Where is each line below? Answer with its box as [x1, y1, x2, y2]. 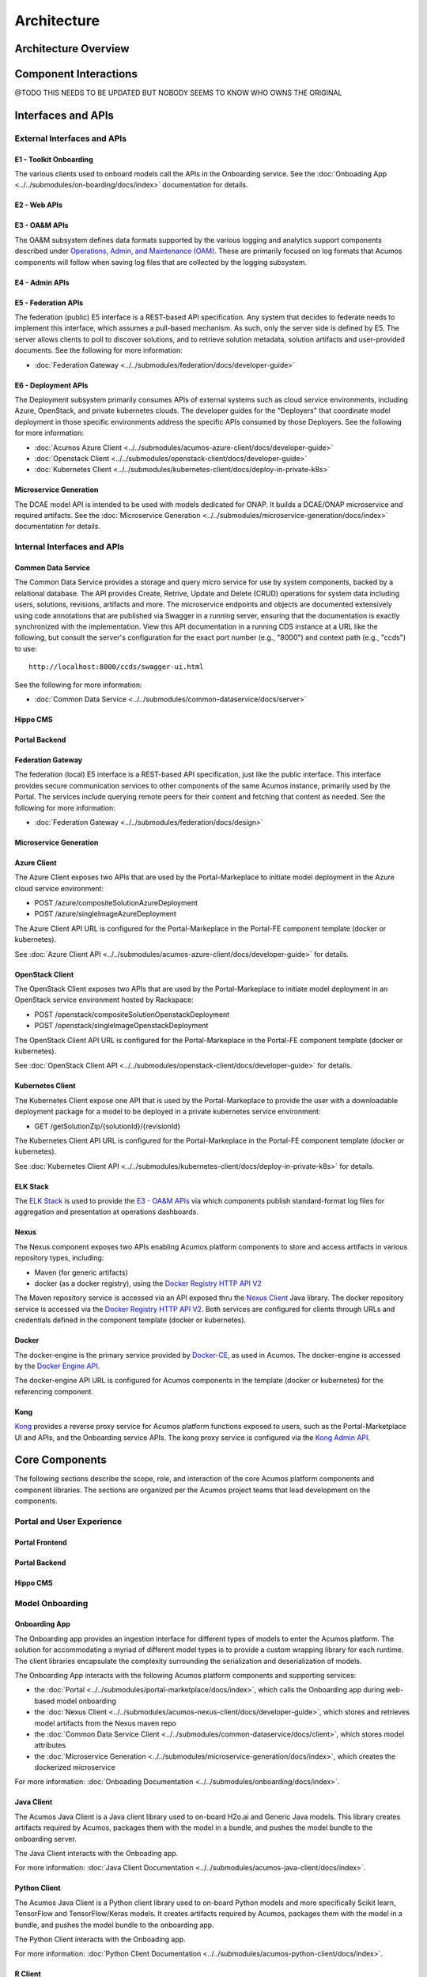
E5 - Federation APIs [14, 297, 84, 308]
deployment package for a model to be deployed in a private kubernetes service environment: [14, 1107, 321, 1117]
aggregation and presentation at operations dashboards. [14, 1207, 199, 1217]
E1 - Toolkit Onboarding [14, 154, 94, 164]
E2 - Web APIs [14, 200, 63, 210]
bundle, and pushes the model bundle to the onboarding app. [14, 1920, 214, 1930]
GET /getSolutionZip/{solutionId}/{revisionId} [34, 1121, 181, 1131]
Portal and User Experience [14, 1516, 123, 1527]
